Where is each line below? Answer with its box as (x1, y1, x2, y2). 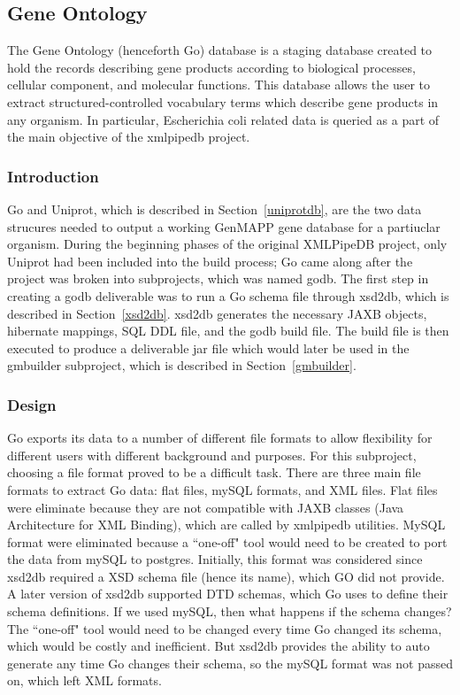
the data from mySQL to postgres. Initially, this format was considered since (7, 550, 423, 568)
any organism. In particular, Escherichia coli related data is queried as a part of (7, 110, 440, 128)
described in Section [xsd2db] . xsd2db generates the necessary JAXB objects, (7, 304, 427, 322)
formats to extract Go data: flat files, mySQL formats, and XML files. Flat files (7, 480, 438, 498)
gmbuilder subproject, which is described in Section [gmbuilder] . (7, 356, 356, 375)
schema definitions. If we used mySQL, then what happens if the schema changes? (7, 602, 452, 621)
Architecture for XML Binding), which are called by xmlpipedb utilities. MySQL (7, 515, 446, 534)
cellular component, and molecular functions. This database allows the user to (7, 75, 431, 94)
